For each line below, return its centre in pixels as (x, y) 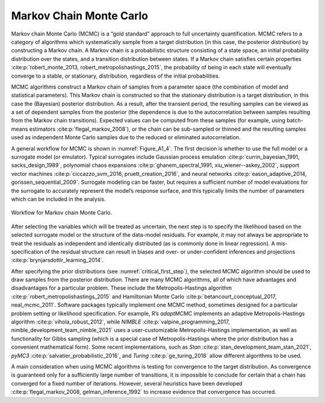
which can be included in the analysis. (58, 199)
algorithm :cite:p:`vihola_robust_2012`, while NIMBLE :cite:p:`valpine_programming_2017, (120, 322)
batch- (295, 120)
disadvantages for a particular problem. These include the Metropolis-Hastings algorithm (121, 288)
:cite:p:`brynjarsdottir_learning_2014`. (57, 260)
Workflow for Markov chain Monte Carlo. (62, 213)
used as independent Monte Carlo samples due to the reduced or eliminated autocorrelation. (126, 137)
